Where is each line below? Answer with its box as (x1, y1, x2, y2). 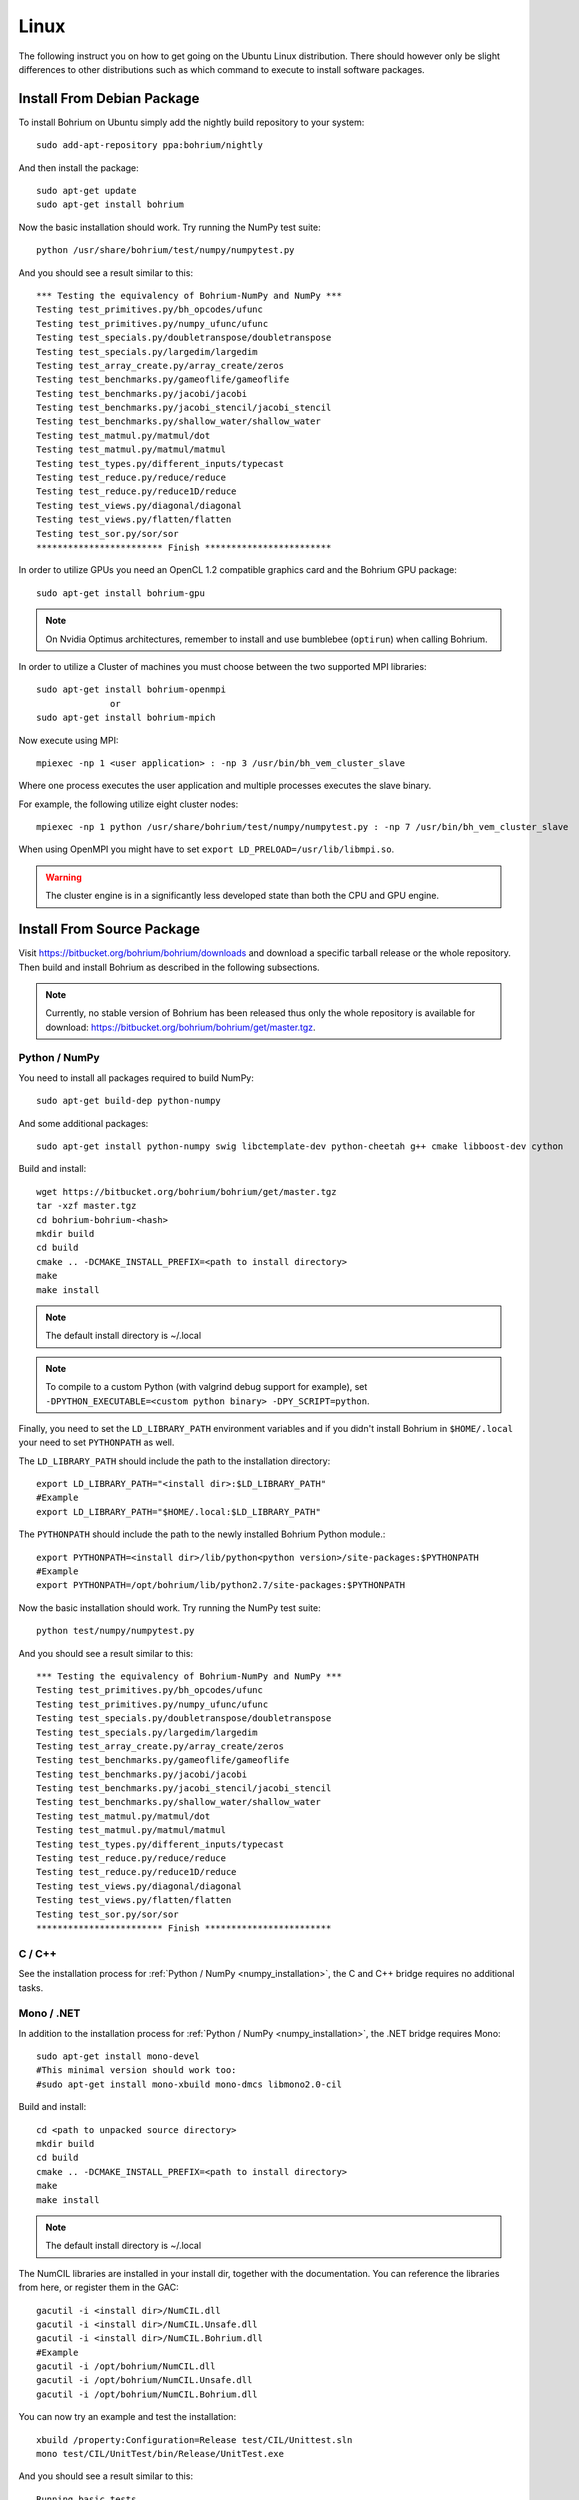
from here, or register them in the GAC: (18, 2281, 179, 2294)
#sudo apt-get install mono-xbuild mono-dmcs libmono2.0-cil (36, 2078, 342, 2090)
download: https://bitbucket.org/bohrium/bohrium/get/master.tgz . (45, 1021, 316, 1033)
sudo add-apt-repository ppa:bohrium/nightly (36, 140, 264, 151)
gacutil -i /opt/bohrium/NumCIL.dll (36, 2361, 216, 2372)
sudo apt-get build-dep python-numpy (36, 1095, 222, 1107)
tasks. (18, 1981, 44, 1994)
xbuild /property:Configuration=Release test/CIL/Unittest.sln (36, 2434, 353, 2445)
